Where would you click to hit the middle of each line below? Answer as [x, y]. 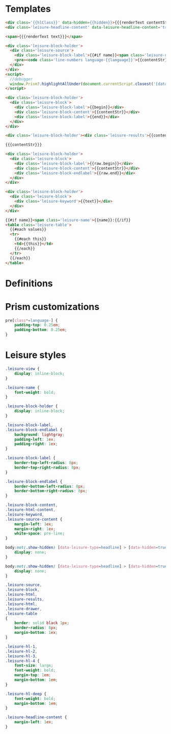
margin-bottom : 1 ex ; [36, 633]
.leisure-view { [22, 369]
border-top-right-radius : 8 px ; [48, 468]
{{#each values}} [28, 230]
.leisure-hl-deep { [26, 694]
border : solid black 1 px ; [42, 623]
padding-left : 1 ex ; [35, 439]
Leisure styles [36, 355]
